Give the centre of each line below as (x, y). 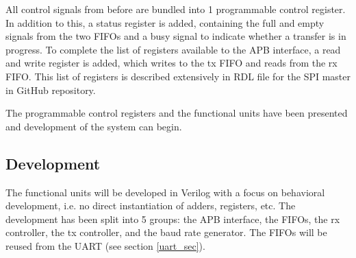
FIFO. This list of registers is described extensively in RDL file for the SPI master (178, 76)
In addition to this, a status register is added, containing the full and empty (165, 22)
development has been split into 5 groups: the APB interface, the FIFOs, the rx (173, 219)
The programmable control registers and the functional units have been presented (177, 113)
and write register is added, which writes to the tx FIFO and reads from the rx (171, 63)
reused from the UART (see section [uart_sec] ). (105, 245)
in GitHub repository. (51, 90)
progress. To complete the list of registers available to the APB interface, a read (173, 49)
